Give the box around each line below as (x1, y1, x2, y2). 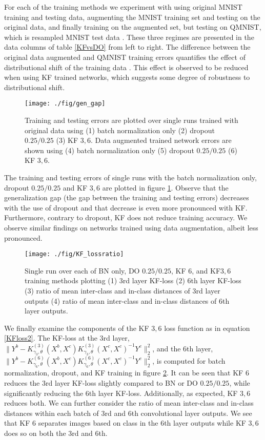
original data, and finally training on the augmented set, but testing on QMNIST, (4, 22, 261, 32)
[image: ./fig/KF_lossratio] (25, 250, 124, 258)
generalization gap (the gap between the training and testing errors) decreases (4, 192, 249, 203)
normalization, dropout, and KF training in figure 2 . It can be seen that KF (4, 367, 243, 378)
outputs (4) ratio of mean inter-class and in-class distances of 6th (25, 295, 230, 306)
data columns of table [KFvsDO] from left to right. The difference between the (4, 41, 251, 52)
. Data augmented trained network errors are (90, 135, 232, 145)
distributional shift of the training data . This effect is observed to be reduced (4, 61, 249, 72)
